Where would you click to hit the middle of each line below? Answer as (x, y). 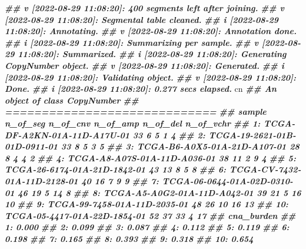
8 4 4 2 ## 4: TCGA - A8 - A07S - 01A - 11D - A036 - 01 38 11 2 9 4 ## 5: (150, 157)
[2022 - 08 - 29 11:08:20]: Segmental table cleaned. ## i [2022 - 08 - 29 (142, 19)
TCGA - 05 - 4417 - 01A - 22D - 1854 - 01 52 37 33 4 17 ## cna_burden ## (150, 215)
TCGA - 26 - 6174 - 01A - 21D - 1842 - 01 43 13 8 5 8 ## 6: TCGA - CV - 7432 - (153, 169)
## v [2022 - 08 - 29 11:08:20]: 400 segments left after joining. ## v (144, 8)
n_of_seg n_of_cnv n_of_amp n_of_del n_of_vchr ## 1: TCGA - (150, 123)
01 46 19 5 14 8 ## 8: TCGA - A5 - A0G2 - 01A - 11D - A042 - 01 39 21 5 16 (153, 192)
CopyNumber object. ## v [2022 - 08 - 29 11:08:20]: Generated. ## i (144, 65)
